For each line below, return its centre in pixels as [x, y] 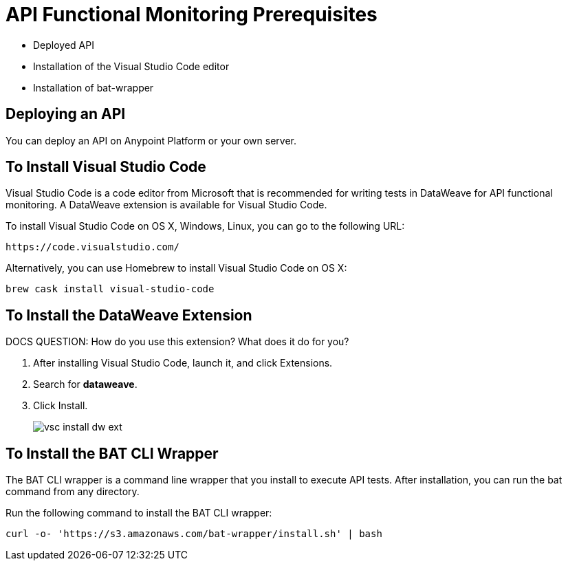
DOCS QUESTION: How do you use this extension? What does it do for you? [177, 342]
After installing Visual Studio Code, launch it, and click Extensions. [183, 363]
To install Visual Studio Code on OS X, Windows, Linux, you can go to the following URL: [205, 226]
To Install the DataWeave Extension [129, 315]
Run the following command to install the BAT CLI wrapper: [139, 513]
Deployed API [64, 45]
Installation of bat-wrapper [94, 87]
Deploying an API [66, 114]
